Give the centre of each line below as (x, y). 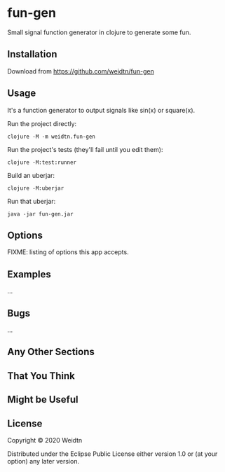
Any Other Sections (51, 352)
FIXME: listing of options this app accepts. (68, 252)
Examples (29, 274)
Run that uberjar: (32, 201)
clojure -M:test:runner (42, 162)
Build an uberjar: (31, 175)
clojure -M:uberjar (36, 188)
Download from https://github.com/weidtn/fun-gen (81, 71)
